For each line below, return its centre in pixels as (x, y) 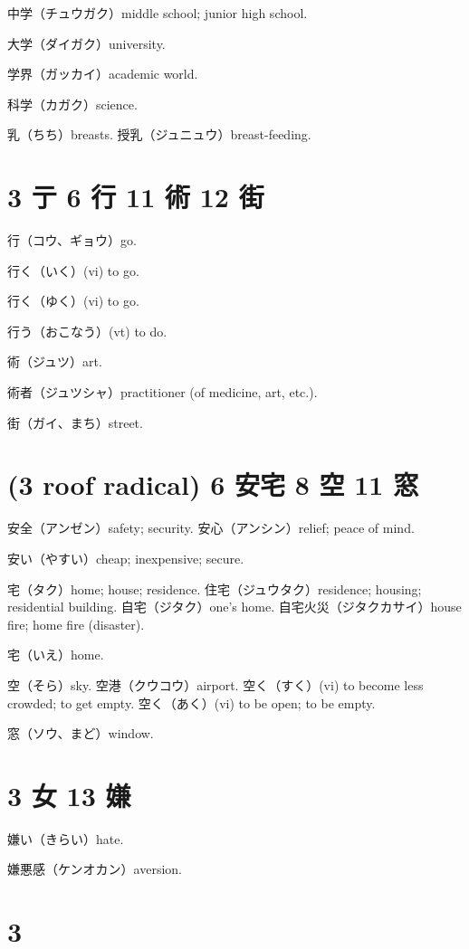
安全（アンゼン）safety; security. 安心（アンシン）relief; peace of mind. (211, 528)
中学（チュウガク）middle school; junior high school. (158, 13)
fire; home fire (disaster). (76, 624)
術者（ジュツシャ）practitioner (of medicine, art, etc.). (163, 392)
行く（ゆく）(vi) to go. (73, 301)
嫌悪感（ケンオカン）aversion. (95, 869)
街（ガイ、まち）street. (75, 422)
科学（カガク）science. (72, 104)
